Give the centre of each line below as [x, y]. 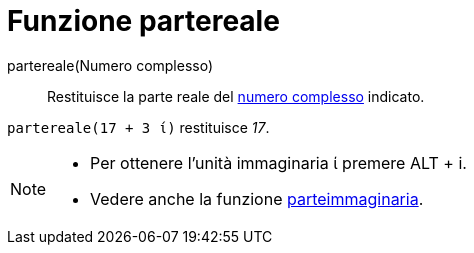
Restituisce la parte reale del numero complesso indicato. [236, 96]
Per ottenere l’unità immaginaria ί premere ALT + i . [278, 162]
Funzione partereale [143, 21]
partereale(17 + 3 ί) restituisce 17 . [138, 127]
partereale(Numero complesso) [110, 65]
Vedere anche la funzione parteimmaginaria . [257, 198]
